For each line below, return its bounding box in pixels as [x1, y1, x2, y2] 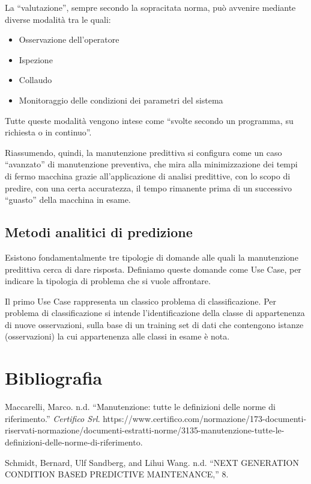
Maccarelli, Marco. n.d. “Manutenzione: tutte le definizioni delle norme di [5, 400, 276, 413]
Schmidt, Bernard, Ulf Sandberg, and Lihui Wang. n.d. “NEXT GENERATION [5, 456, 299, 468]
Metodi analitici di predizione [5, 223, 193, 241]
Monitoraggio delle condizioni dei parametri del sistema [19, 93, 223, 106]
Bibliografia [5, 365, 103, 390]
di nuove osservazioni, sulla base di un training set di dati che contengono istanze [5, 318, 304, 330]
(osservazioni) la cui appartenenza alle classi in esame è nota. [5, 330, 230, 343]
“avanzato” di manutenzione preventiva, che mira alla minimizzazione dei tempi [5, 158, 298, 170]
